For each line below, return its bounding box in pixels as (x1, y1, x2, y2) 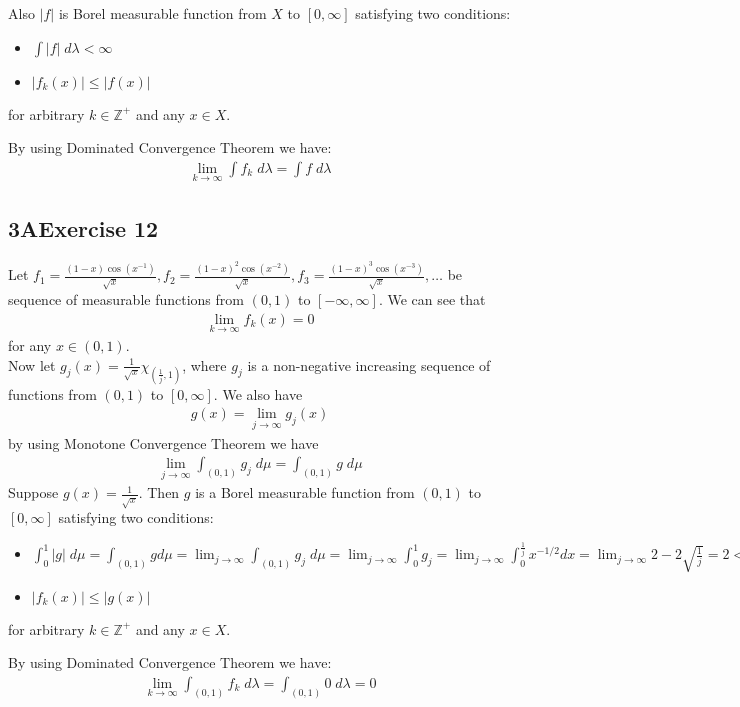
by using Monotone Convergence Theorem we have (8, 432, 319, 453)
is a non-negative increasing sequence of (247, 354, 491, 375)
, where (182, 354, 227, 375)
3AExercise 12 (8, 213, 159, 244)
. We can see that (378, 289, 486, 310)
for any (8, 334, 52, 355)
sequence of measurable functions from (8, 289, 244, 310)
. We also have (213, 383, 303, 404)
